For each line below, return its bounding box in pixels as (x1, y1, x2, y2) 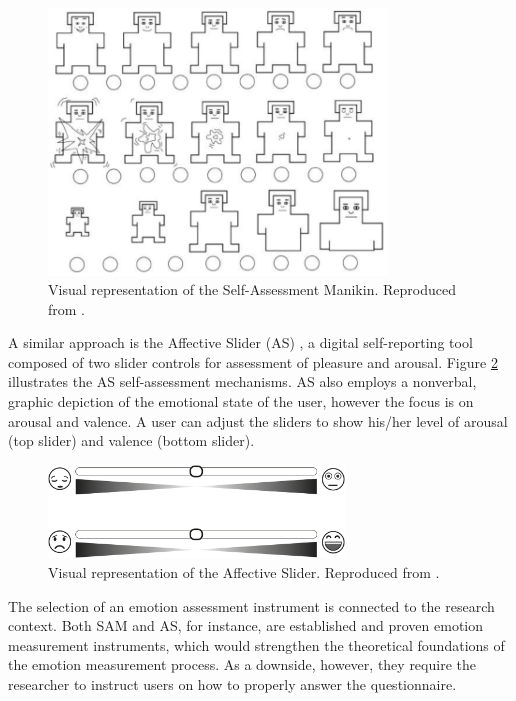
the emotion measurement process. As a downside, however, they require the (8, 654, 476, 675)
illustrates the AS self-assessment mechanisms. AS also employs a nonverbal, (8, 371, 477, 392)
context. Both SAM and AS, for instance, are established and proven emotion (8, 615, 484, 636)
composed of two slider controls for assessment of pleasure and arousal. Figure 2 (8, 351, 498, 372)
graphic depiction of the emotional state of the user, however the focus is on (8, 391, 474, 412)
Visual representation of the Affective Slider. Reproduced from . (48, 562, 440, 583)
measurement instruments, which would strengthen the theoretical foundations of (8, 634, 505, 655)
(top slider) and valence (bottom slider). (8, 430, 255, 451)
